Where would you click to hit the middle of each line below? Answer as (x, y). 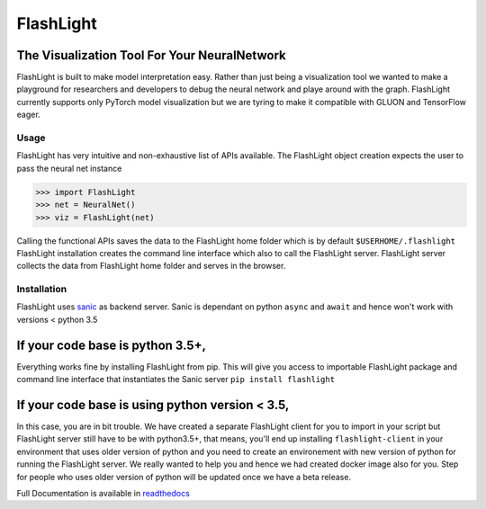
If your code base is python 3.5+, (112, 345)
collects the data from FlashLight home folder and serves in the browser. (151, 266)
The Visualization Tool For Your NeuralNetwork (152, 55)
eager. (28, 115)
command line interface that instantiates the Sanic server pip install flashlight (176, 380)
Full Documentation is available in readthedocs (103, 493)
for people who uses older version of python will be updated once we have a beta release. (184, 477)
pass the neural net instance (69, 168)
